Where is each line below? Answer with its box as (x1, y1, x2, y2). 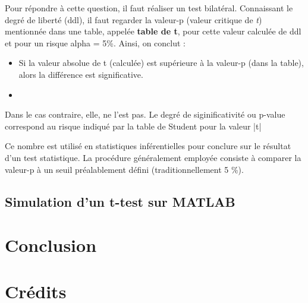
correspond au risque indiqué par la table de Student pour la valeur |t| (5, 119, 262, 132)
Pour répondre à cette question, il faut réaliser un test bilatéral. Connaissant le (5, 2, 293, 14)
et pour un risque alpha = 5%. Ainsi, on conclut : (5, 36, 186, 49)
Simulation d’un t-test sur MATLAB (5, 192, 235, 210)
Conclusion (5, 233, 97, 257)
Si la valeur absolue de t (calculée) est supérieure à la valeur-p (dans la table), (18, 56, 304, 69)
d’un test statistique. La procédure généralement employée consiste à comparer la (5, 151, 301, 163)
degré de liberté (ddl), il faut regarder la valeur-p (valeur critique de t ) (5, 13, 262, 26)
